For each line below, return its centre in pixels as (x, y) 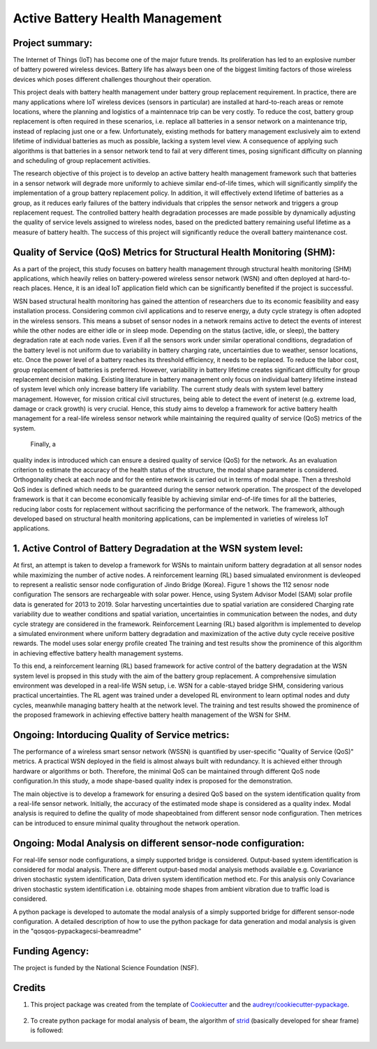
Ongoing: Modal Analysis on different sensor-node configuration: (159, 843)
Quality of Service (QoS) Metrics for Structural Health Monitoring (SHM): (174, 252)
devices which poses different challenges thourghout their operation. (112, 79)
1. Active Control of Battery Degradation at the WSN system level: (158, 549)
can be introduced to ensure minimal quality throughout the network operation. (126, 823)
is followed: (47, 1030)
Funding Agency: (51, 952)
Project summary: (53, 43)
